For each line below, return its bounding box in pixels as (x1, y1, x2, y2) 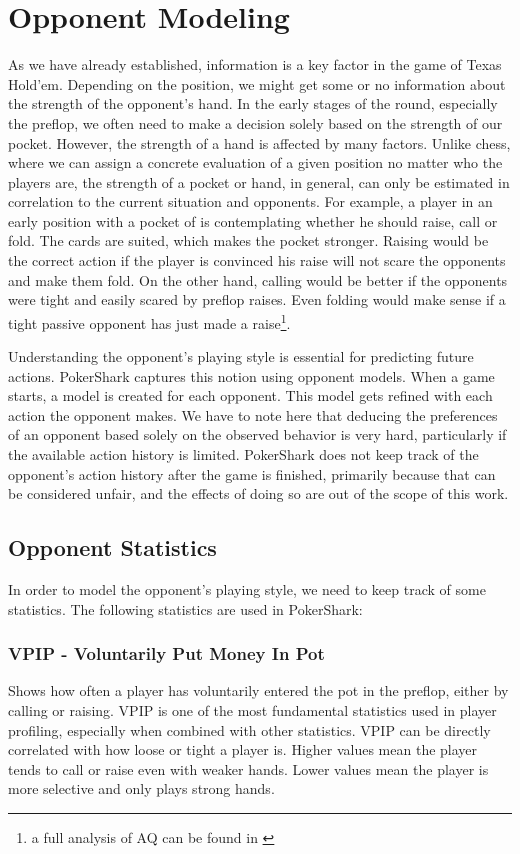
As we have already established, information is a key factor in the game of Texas (8, 54, 502, 75)
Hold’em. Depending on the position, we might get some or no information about (8, 73, 506, 94)
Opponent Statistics (8, 532, 217, 563)
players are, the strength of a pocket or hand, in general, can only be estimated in (8, 171, 510, 192)
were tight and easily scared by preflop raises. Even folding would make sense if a (8, 289, 506, 310)
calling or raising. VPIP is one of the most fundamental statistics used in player (8, 700, 497, 721)
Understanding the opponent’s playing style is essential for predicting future (8, 346, 474, 367)
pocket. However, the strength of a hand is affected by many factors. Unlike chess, (8, 132, 511, 153)
